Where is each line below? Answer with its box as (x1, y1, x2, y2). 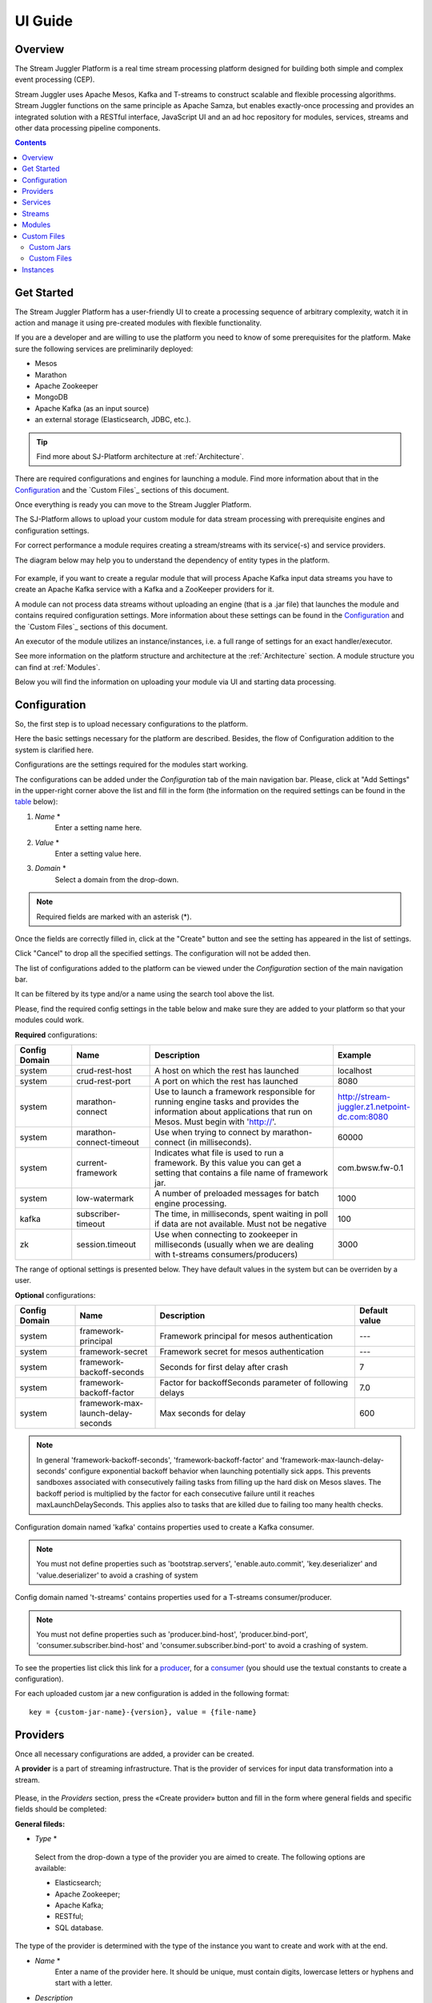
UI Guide (14, 12, 74, 30)
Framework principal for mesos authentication (159, 1331, 334, 1342)
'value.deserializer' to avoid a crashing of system (36, 1570, 198, 1580)
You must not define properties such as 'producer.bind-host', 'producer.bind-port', (36, 1629, 308, 1638)
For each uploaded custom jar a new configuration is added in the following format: (14, 1689, 290, 1699)
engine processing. (154, 1198, 227, 1209)
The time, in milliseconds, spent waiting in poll (154, 1208, 328, 1219)
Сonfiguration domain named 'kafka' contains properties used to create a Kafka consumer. (14, 1522, 315, 1532)
